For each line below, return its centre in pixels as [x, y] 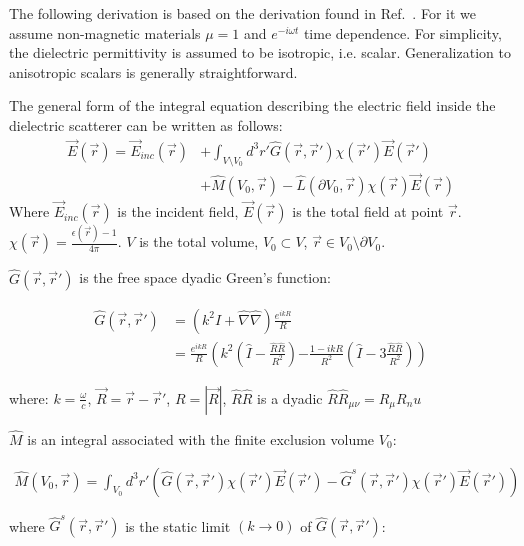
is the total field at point [368, 211]
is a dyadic [290, 397]
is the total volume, [199, 241]
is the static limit [178, 525]
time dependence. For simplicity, [402, 32]
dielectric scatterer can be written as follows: [146, 124]
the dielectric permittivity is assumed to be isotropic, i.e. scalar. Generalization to [260, 52]
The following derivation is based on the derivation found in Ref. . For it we [242, 13]
